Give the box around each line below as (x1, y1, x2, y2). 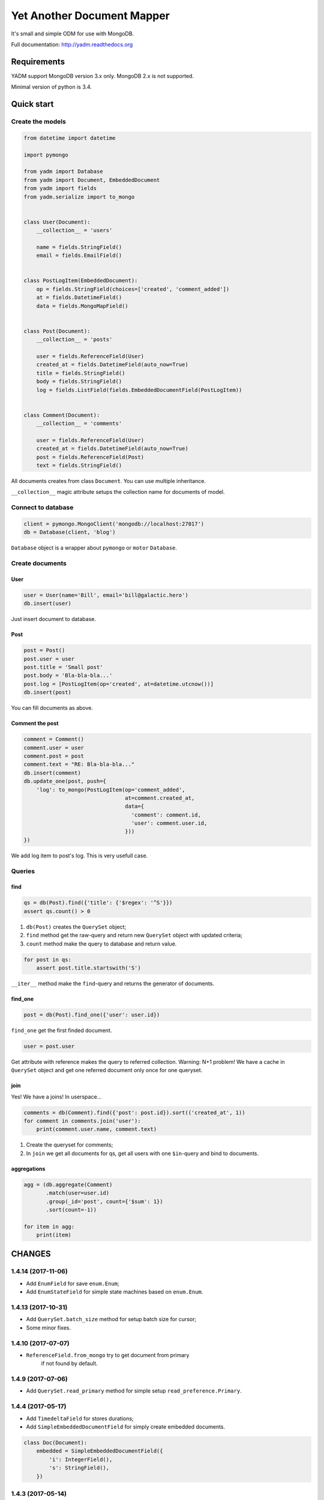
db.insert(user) (23, 600, 72, 607)
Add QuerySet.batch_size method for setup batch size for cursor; (26, 1316, 197, 1323)
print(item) (36, 1232, 72, 1238)
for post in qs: (23, 956, 72, 963)
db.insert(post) (23, 689, 72, 696)
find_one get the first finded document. (11, 1027, 112, 1034)
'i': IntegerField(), (49, 1456, 113, 1463)
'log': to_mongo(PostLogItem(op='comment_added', (36, 786, 185, 793)
